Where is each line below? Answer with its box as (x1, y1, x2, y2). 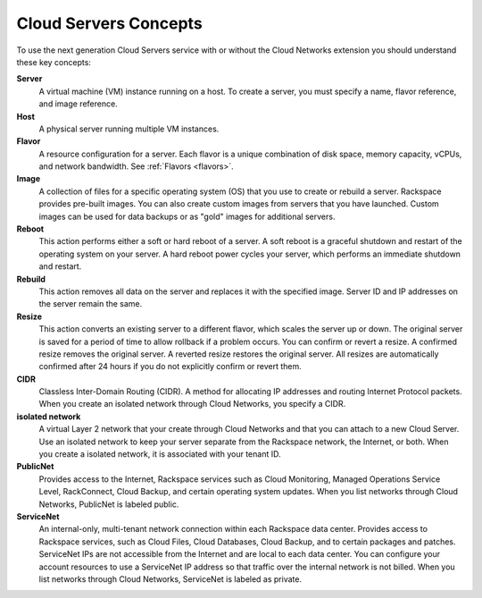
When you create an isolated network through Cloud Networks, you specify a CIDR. (38, 399, 346, 409)
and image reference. (38, 98, 118, 109)
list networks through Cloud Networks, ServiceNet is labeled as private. (38, 573, 303, 585)
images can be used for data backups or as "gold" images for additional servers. (38, 211, 336, 222)
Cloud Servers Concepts (16, 13, 203, 33)
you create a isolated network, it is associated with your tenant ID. (38, 449, 281, 459)
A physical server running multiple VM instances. (38, 123, 220, 134)
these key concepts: (16, 56, 91, 67)
